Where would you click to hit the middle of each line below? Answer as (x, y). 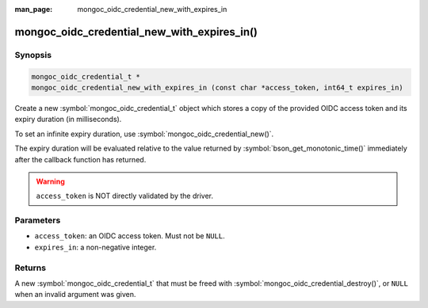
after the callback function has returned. (80, 159)
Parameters (38, 220)
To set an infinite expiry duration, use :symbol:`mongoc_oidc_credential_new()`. (144, 134)
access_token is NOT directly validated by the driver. (125, 196)
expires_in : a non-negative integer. (96, 247)
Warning (50, 181)
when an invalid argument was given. (75, 295)
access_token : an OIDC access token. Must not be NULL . (130, 236)
